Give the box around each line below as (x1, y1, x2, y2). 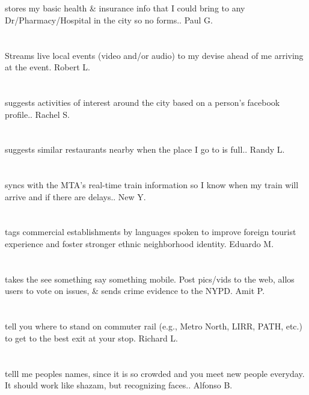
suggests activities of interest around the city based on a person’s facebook (5, 96, 280, 108)
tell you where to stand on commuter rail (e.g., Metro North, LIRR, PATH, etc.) (5, 320, 302, 332)
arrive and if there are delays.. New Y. (5, 190, 146, 203)
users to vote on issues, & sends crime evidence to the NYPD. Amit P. (5, 284, 265, 297)
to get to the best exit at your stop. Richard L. (5, 331, 178, 344)
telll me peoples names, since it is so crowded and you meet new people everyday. (5, 367, 305, 379)
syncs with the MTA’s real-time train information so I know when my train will (5, 179, 299, 191)
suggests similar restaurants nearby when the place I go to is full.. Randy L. (5, 143, 285, 156)
